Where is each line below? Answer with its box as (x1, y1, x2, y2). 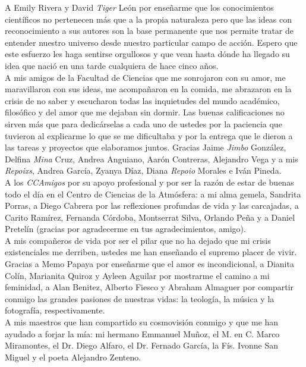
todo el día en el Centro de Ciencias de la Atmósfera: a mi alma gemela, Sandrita (5, 187, 301, 200)
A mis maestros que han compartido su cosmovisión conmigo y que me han (5, 316, 279, 328)
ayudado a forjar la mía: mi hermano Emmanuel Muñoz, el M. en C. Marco (5, 327, 280, 340)
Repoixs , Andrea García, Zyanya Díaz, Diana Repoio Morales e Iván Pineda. (5, 164, 282, 177)
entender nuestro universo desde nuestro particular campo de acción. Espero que (5, 36, 298, 48)
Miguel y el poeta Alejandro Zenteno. (5, 350, 141, 363)
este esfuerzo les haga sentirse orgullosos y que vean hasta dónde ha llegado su (5, 48, 290, 60)
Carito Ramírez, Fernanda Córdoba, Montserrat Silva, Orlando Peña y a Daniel (5, 211, 295, 223)
